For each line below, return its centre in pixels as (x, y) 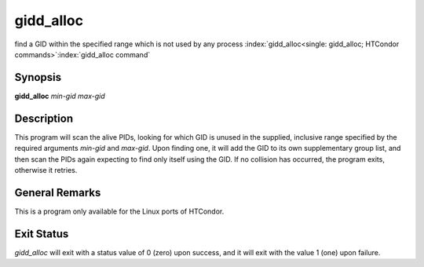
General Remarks (58, 192)
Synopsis (38, 77)
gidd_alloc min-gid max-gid (60, 96)
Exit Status (42, 234)
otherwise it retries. (46, 170)
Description (44, 118)
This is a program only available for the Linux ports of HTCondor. (119, 211)
